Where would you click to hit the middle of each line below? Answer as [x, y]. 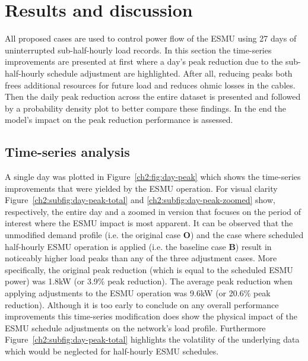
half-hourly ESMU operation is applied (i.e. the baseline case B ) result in [138, 246]
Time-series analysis [67, 152]
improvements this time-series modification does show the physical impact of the [151, 316]
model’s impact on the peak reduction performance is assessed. [119, 120]
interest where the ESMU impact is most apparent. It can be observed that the [149, 223]
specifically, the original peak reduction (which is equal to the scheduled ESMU [149, 269]
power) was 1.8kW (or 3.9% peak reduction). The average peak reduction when [149, 281]
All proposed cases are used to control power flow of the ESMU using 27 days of [151, 38]
